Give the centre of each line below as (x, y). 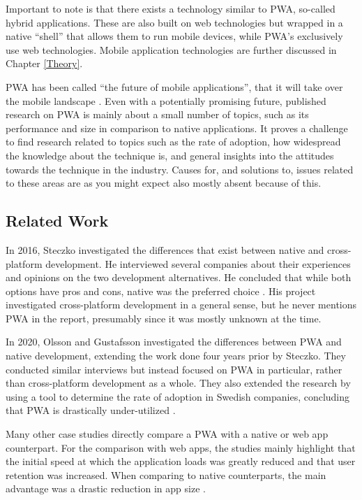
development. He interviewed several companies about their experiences (198, 263)
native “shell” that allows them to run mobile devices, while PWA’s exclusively (174, 36)
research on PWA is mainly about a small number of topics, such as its (157, 114)
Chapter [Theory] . (44, 63)
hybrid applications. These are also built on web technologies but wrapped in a (174, 22)
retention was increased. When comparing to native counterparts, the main (166, 474)
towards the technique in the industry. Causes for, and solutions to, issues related (180, 169)
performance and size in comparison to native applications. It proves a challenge (177, 128)
